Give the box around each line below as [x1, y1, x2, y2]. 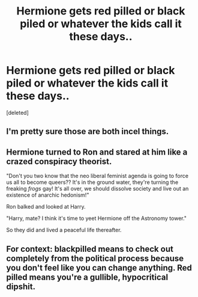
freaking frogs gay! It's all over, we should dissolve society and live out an [6, 185, 189, 192]
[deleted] [6, 109, 29, 116]
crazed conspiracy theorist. [6, 156, 112, 167]
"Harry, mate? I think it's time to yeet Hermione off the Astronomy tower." [6, 215, 187, 222]
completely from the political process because [6, 253, 184, 263]
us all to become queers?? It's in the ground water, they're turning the [6, 179, 179, 186]
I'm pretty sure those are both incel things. [6, 126, 169, 136]
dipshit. [6, 281, 36, 292]
